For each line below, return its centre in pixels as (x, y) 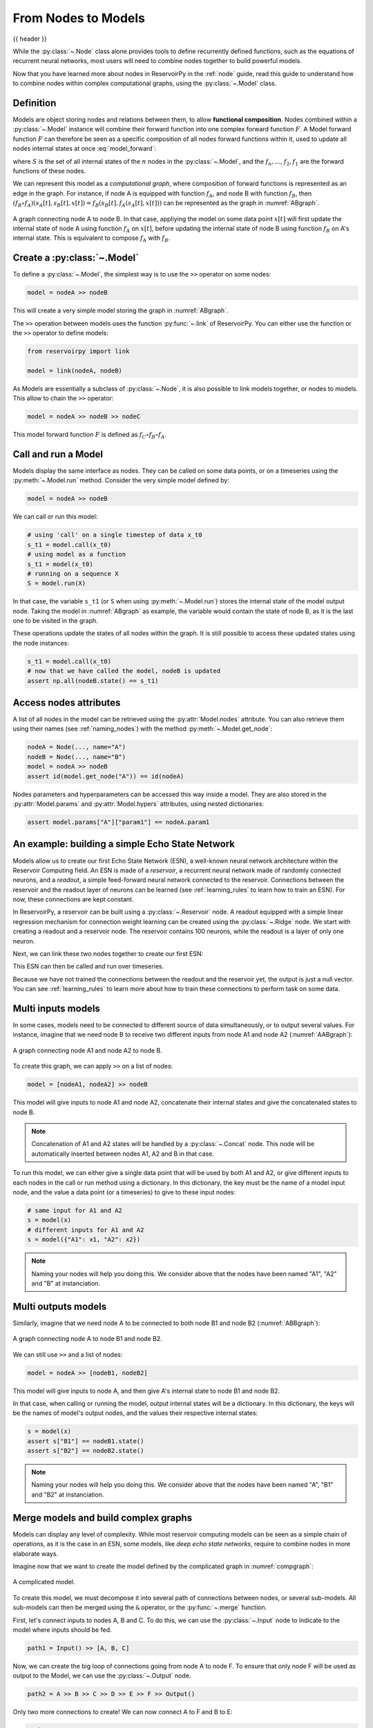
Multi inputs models (56, 1008)
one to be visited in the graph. (55, 621)
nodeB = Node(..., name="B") (77, 757)
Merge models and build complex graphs (103, 1518)
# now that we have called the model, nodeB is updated (124, 671)
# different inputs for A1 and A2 (86, 1230)
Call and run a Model (58, 454)
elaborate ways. (36, 1553)
